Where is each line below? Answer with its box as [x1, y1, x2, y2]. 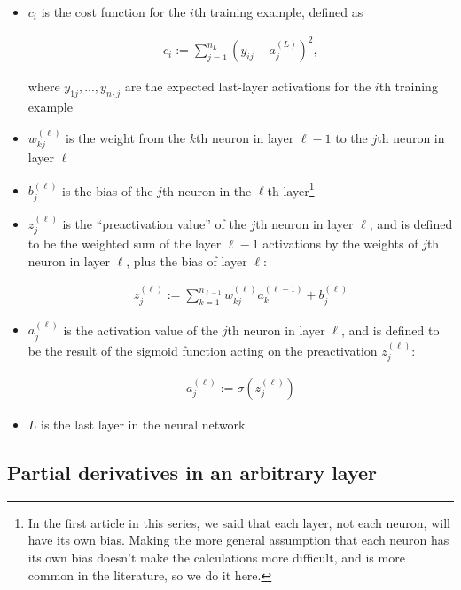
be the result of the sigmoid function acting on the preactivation [27, 341, 378, 359]
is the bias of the [62, 181, 153, 200]
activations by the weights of [262, 234, 418, 253]
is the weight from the [66, 128, 186, 146]
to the [335, 128, 368, 146]
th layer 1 [267, 178, 315, 200]
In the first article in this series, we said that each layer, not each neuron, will [27, 513, 450, 531]
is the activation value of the [63, 320, 219, 339]
